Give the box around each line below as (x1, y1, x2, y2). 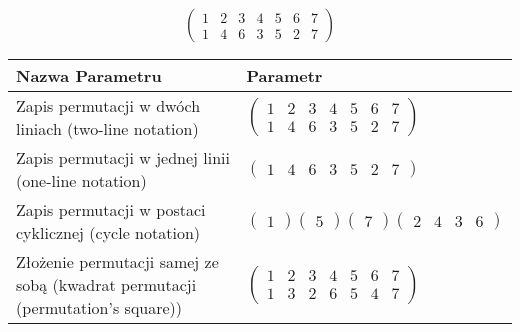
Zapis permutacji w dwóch (16, 94, 201, 118)
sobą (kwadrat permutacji (16, 273, 197, 297)
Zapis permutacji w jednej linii (16, 146, 230, 170)
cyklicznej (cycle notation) (16, 221, 201, 245)
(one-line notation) (16, 169, 147, 193)
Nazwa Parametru (16, 64, 162, 88)
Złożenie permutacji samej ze (16, 250, 219, 274)
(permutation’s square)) (16, 296, 183, 320)
